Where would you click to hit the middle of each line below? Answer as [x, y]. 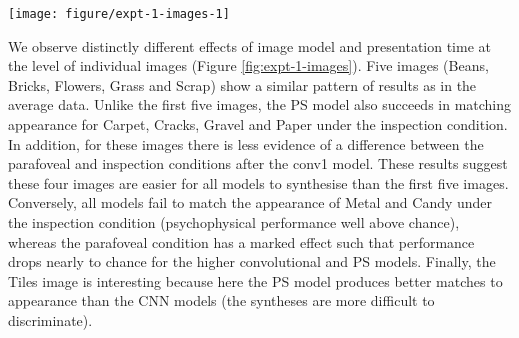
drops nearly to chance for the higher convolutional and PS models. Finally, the [252, 261]
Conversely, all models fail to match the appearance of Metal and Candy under [250, 202]
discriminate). [50, 319]
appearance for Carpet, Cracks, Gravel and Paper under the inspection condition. [258, 124]
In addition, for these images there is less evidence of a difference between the [246, 143]
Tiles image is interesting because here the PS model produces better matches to [255, 280]
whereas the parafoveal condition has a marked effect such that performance [241, 241]
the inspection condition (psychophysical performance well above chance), [234, 222]
